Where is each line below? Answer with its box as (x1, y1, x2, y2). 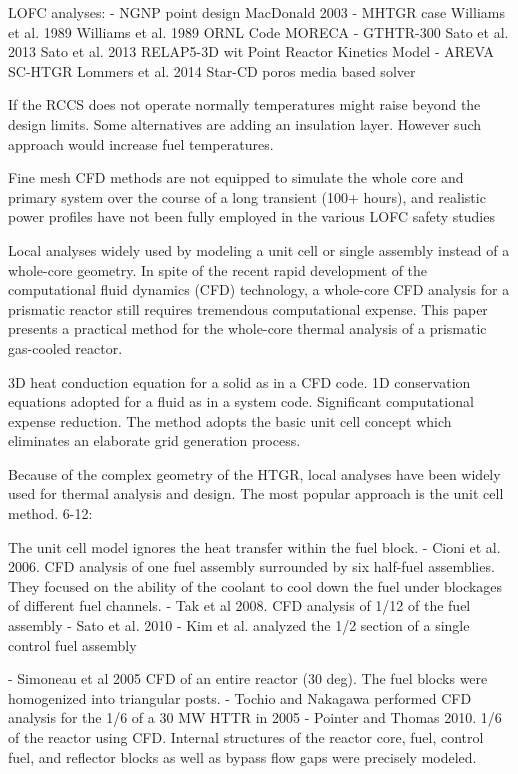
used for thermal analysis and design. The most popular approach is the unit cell (8, 483, 504, 504)
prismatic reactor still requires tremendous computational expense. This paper (8, 298, 488, 319)
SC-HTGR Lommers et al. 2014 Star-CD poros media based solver (8, 60, 416, 81)
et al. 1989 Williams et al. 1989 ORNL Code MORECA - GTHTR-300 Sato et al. (8, 21, 509, 42)
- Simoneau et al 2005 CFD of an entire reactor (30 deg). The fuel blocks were (8, 668, 488, 689)
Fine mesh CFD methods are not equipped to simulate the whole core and (8, 167, 464, 188)
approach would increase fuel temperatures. (8, 133, 274, 154)
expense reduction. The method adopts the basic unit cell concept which (8, 410, 452, 431)
